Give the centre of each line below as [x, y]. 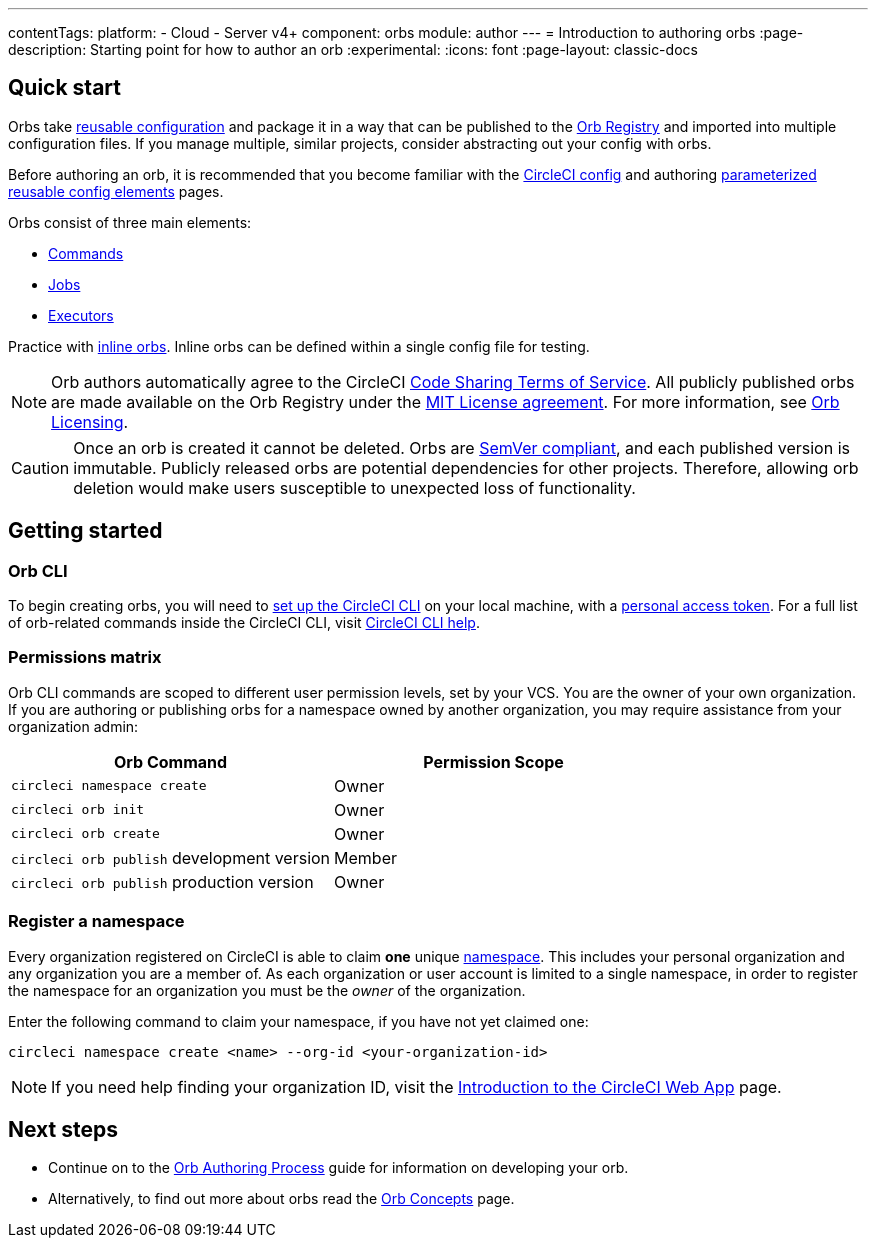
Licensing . [90, 421]
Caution [40, 467]
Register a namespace [96, 921]
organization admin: [73, 726]
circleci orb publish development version [171, 857]
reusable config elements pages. [116, 191]
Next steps [63, 1129]
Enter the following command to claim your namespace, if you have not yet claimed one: [298, 1021]
